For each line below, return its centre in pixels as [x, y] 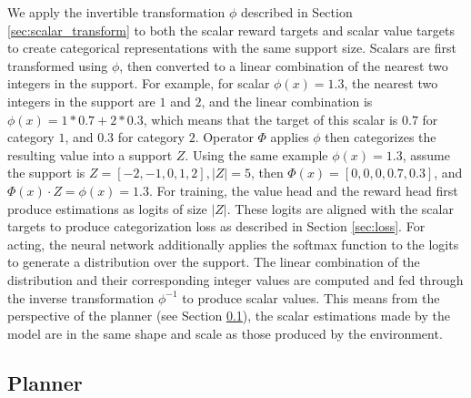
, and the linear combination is [287, 101]
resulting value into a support [90, 154]
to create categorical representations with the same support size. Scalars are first [232, 48]
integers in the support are [81, 101]
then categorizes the [381, 137]
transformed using [58, 65]
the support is [46, 173]
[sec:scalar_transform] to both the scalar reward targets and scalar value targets [231, 30]
